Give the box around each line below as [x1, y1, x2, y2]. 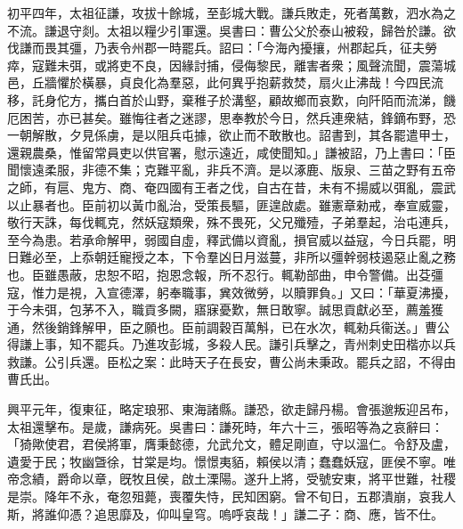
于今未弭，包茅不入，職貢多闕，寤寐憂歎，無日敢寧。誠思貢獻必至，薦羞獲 [7, 300, 443, 319]
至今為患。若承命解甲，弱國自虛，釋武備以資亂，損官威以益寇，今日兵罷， [7, 230, 443, 248]
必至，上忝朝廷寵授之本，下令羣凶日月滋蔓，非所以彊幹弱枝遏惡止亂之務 [31, 248, 456, 266]
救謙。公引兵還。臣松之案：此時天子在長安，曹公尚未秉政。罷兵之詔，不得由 [7, 352, 456, 370]
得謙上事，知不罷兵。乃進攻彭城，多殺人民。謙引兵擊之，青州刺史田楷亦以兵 [7, 335, 456, 354]
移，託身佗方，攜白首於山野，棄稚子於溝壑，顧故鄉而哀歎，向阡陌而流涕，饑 [7, 90, 456, 109]
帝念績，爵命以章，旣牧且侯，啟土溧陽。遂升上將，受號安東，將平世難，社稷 [7, 469, 456, 488]
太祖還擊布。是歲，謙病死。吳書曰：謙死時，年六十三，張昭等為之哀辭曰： [7, 417, 443, 435]
